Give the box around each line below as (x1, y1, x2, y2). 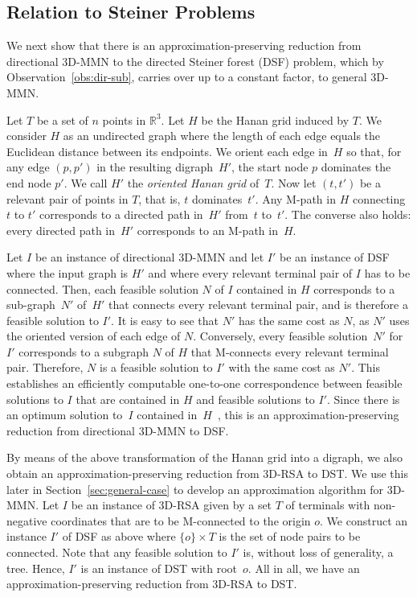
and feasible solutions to (196, 390, 315, 407)
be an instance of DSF (279, 249, 390, 266)
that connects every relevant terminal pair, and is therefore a (108, 296, 408, 313)
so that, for (346, 142, 402, 159)
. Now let (271, 174, 317, 191)
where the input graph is (6, 264, 129, 281)
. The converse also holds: (284, 206, 411, 223)
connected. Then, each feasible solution (6, 280, 198, 297)
